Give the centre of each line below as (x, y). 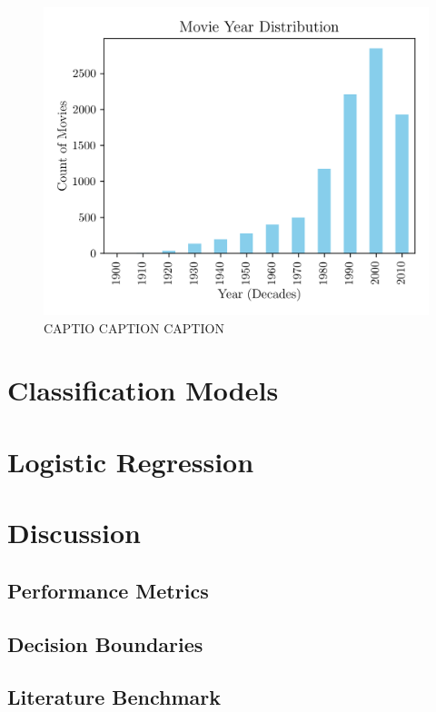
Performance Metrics (108, 590)
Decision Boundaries (105, 643)
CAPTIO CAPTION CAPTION (134, 327)
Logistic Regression (131, 461)
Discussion (74, 533)
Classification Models (143, 390)
